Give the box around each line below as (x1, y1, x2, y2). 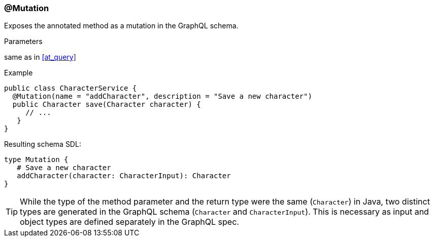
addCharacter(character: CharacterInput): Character (17, 172, 231, 180)
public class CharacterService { (4, 84, 137, 93)
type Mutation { (4, 155, 69, 164)
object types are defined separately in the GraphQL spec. (20, 217, 239, 227)
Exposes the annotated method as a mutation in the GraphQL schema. (4, 21, 239, 30)
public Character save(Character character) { (12, 100, 201, 109)
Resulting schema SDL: (4, 140, 81, 149)
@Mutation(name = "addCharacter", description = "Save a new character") (12, 92, 312, 101)
